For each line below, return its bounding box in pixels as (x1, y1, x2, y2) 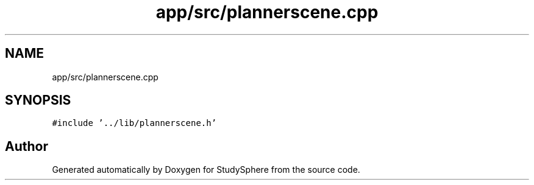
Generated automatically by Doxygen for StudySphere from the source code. (52, 164, 360, 175)
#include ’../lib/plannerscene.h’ (52, 118, 217, 128)
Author (5, 138, 48, 154)
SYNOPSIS (5, 92, 71, 108)
